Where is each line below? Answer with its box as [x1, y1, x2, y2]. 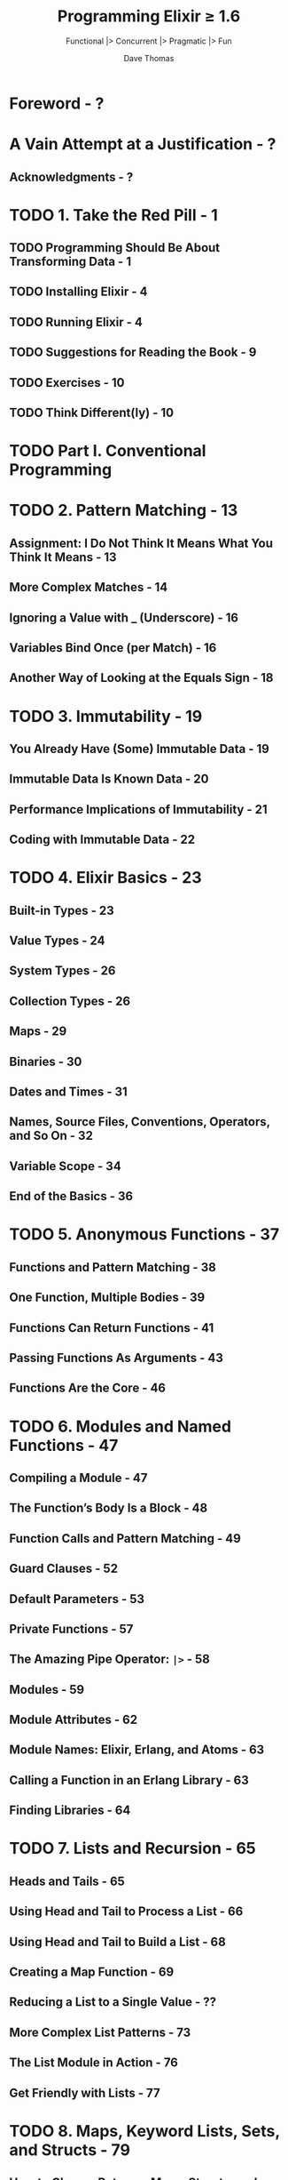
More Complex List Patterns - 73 [9, 2024, 191, 2040]
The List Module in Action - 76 [9, 2056, 179, 2071]
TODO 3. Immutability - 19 [9, 706, 203, 726]
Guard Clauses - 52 [9, 1561, 118, 1576]
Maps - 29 [9, 1024, 67, 1039]
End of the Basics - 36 [9, 1189, 134, 1204]
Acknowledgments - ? [9, 169, 134, 184]
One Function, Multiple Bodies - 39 [9, 1290, 206, 1305]
